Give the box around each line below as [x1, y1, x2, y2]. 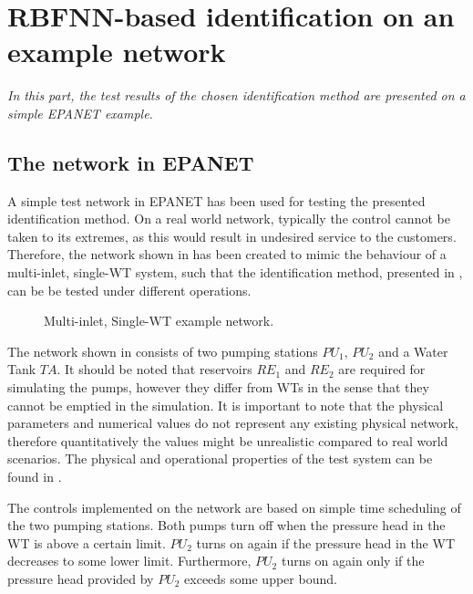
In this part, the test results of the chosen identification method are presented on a [7, 86, 466, 105]
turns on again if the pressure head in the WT [196, 533, 455, 552]
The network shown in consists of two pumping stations [7, 341, 318, 360]
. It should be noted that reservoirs [57, 360, 252, 379]
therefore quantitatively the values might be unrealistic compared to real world [7, 431, 448, 450]
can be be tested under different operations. [7, 280, 252, 299]
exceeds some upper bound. [184, 568, 337, 588]
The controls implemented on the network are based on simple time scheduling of [7, 497, 461, 516]
